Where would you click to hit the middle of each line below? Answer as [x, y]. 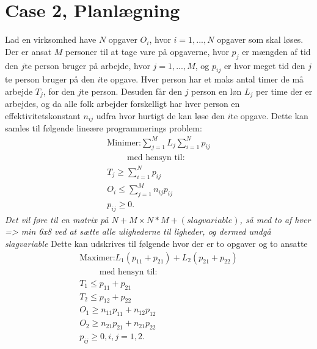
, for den [59, 91]
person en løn [217, 91]
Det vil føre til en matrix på [57, 219]
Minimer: [124, 143]
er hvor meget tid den [264, 65]
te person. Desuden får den [132, 91]
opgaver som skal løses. [260, 39]
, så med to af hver [275, 219]
